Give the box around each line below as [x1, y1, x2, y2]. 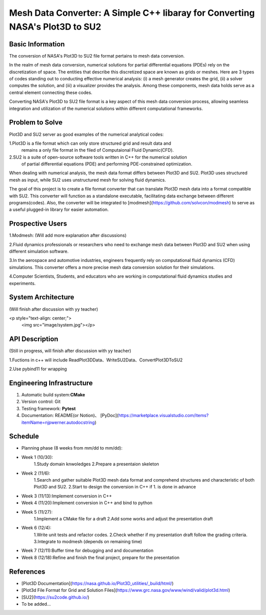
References [9, 567, 45, 576]
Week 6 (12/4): [21, 525, 52, 531]
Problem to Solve [9, 118, 63, 127]
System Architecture [9, 293, 74, 301]
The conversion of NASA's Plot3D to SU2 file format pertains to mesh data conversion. [9, 53, 185, 59]
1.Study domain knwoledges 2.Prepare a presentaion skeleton [33, 461, 160, 467]
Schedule [9, 432, 39, 441]
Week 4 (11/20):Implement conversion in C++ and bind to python [21, 500, 153, 506]
